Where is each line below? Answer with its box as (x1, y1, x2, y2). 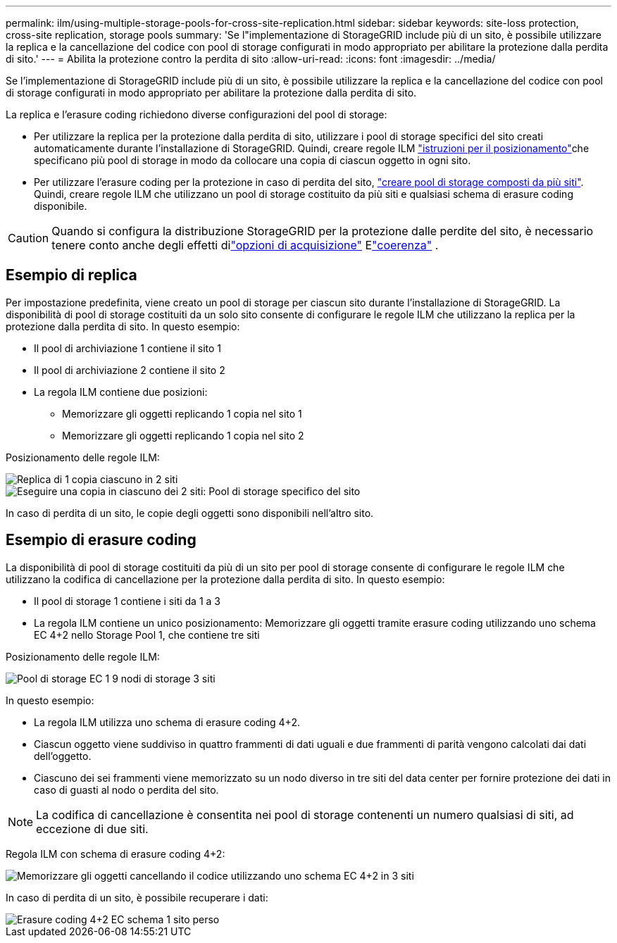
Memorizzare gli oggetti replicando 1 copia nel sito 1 (62, 407, 302, 420)
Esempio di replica (6, 266, 137, 285)
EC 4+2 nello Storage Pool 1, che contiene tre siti (34, 628, 260, 641)
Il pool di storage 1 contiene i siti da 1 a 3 (34, 594, 220, 607)
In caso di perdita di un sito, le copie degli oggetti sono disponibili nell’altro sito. (6, 506, 374, 519)
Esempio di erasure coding (6, 531, 197, 549)
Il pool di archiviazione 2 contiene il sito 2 (34, 363, 225, 376)
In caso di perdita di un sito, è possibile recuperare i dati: (6, 891, 268, 904)
